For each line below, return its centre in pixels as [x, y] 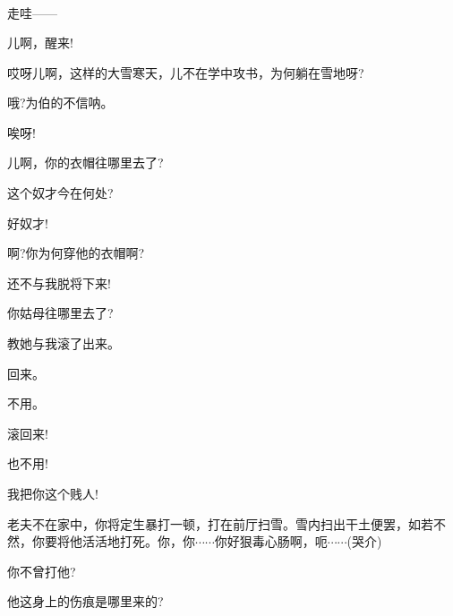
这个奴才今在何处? [60, 193]
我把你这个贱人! [53, 494]
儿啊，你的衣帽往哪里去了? [85, 163]
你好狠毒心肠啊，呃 [271, 541]
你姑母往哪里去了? [60, 313]
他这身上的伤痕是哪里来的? [85, 601]
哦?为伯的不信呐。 [60, 103]
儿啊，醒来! [40, 43]
